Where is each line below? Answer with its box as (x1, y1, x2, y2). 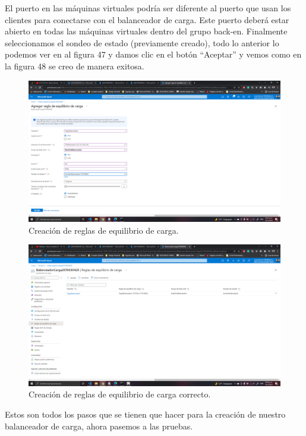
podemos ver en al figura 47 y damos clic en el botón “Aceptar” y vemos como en (5, 48, 302, 61)
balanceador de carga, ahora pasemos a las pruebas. (5, 419, 193, 432)
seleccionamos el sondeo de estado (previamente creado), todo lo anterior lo (5, 36, 279, 49)
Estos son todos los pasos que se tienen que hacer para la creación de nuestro (5, 408, 286, 420)
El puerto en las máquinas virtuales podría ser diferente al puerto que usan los (5, 2, 291, 14)
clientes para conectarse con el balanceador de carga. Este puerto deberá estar (5, 13, 289, 26)
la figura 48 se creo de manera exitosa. (5, 59, 144, 72)
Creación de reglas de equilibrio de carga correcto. (29, 388, 211, 400)
